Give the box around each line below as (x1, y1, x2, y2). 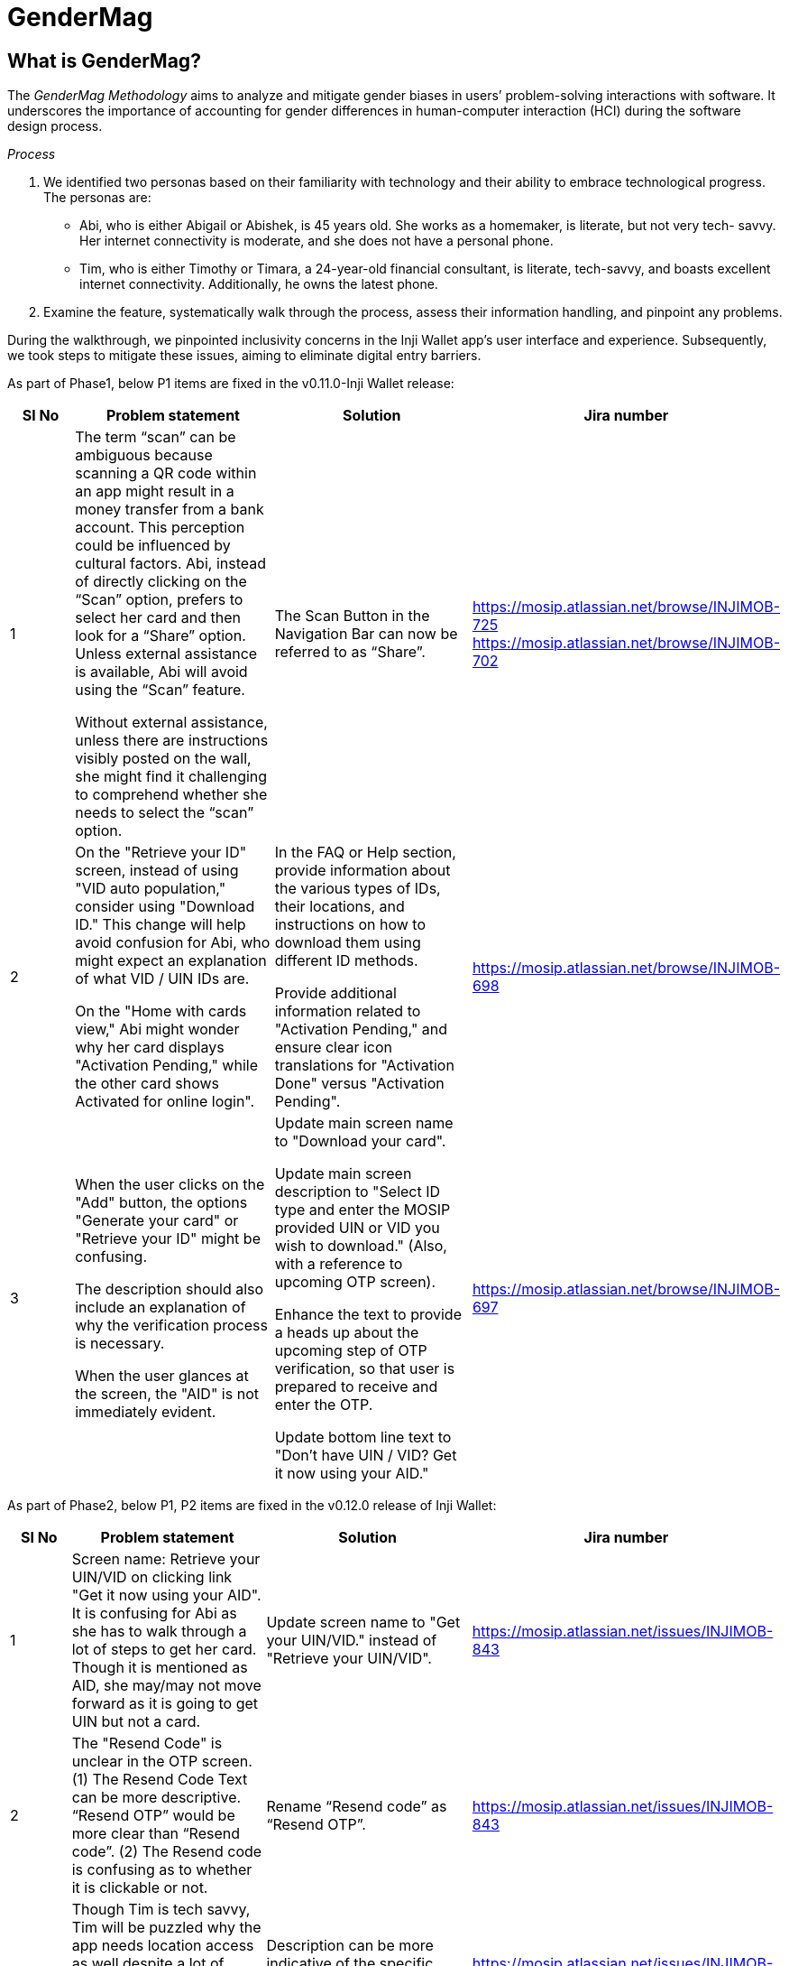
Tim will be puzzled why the (71, 1918, 261, 1937)
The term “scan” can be (75, 428, 236, 447)
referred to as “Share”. (274, 643, 426, 662)
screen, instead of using (75, 861, 239, 880)
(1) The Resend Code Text (71, 1770, 248, 1789)
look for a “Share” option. (75, 626, 246, 645)
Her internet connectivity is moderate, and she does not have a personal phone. (79, 233, 554, 249)
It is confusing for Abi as (71, 1604, 237, 1623)
